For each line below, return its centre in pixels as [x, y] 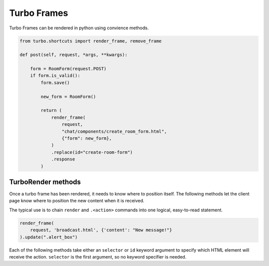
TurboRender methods [45, 182]
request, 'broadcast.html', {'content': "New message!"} [101, 230]
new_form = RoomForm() [68, 96]
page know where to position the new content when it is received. [77, 201]
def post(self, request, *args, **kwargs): [74, 55]
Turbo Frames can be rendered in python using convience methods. [79, 28]
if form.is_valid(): [55, 76]
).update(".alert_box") [49, 237]
